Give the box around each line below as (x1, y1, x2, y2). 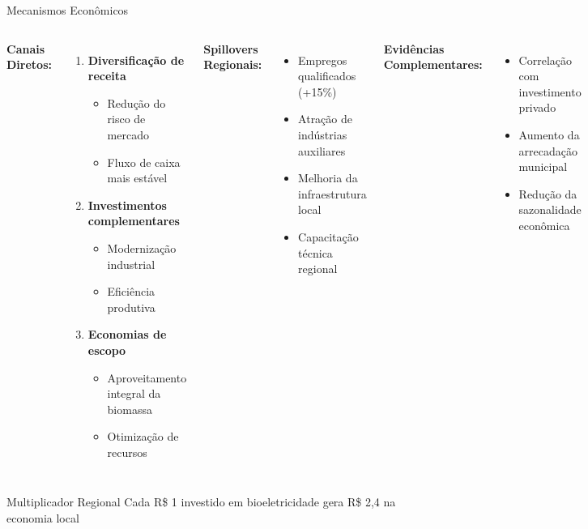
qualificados (298, 67, 356, 84)
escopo (87, 341, 126, 358)
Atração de (298, 110, 352, 127)
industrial (107, 255, 156, 272)
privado (518, 99, 556, 116)
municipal (518, 158, 568, 175)
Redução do (107, 94, 166, 111)
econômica (518, 216, 570, 233)
